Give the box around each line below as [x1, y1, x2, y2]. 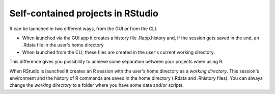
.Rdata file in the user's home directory [22, 42, 104, 48]
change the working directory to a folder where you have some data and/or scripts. [9, 82, 184, 88]
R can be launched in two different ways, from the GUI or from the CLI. [9, 26, 158, 32]
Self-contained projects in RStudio [9, 8, 159, 19]
